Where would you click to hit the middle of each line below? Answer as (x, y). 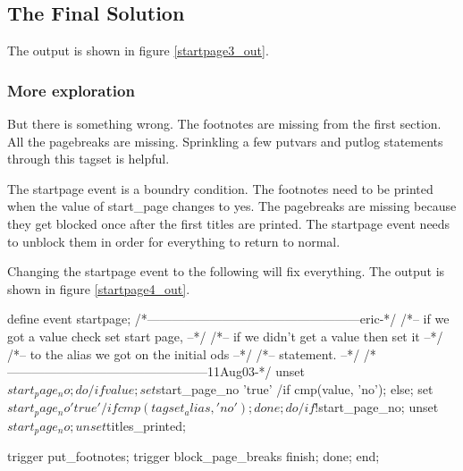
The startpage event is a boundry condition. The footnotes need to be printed (220, 188)
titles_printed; (146, 425)
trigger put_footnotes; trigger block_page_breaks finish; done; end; (194, 456)
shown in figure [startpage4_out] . (99, 288)
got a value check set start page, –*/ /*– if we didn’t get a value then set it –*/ (225, 336)
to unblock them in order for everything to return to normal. (174, 241)
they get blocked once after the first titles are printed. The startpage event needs (229, 223)
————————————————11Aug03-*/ (139, 371)
